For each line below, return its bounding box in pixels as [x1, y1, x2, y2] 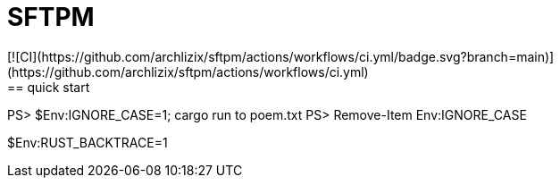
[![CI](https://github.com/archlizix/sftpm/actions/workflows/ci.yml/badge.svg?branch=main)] [7, 48, 555, 64]
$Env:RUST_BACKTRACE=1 [7, 134, 168, 150]
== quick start [7, 79, 90, 95]
